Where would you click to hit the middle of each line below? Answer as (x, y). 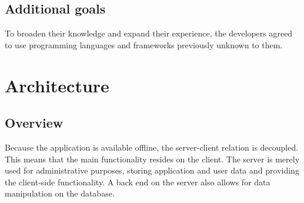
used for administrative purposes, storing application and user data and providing (152, 170)
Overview (34, 123)
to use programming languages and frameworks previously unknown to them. (144, 44)
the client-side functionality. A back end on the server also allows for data (138, 182)
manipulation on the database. (60, 193)
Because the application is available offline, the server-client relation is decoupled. (152, 147)
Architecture (57, 85)
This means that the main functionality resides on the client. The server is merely (152, 159)
